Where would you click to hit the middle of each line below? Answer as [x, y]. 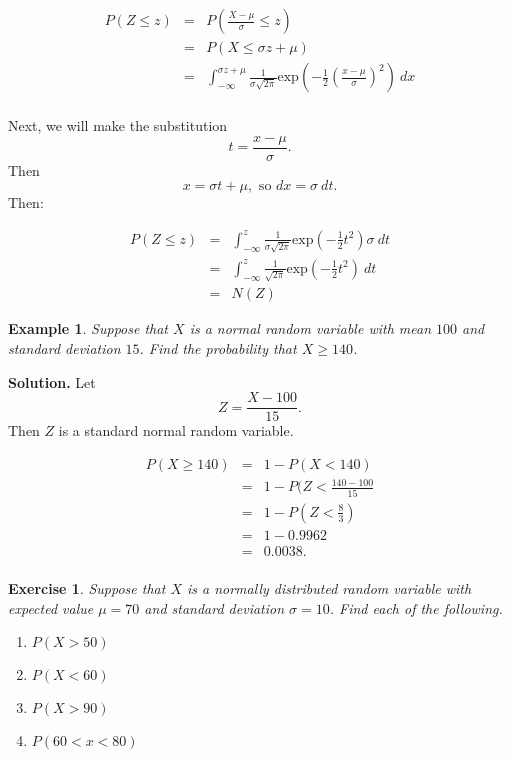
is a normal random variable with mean [310, 328]
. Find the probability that [218, 348]
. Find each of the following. [416, 607]
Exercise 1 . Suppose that [87, 587]
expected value [51, 607]
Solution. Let [52, 381]
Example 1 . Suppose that [88, 328]
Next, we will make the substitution [118, 125]
